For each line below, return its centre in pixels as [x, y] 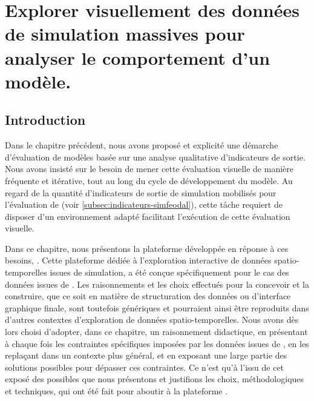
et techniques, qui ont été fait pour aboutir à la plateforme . [116, 391]
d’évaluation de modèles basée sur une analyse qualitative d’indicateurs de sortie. [155, 157]
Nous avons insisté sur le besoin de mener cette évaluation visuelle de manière [149, 169]
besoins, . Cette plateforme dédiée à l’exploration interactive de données [138, 260]
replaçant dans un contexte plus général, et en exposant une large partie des [146, 355]
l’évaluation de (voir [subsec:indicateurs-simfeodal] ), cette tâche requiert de [144, 204]
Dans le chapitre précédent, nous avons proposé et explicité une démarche [142, 145]
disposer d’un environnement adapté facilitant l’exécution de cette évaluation [148, 216]
